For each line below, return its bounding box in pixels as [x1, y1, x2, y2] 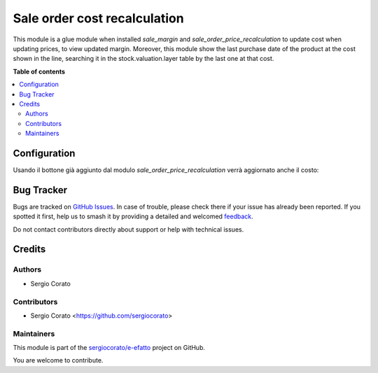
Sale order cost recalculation [13, 10, 185, 26]
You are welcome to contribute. [13, 356, 104, 365]
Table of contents [13, 67, 66, 76]
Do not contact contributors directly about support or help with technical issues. [13, 225, 244, 234]
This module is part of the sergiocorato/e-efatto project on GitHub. [13, 344, 206, 352]
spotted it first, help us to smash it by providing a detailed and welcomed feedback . [13, 212, 253, 220]
